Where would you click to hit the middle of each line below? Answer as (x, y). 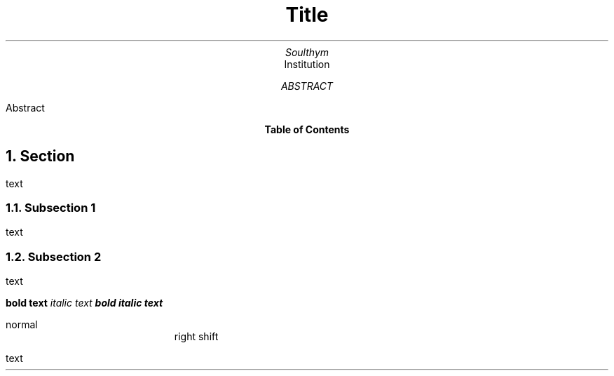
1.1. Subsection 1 (51, 207)
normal (22, 325)
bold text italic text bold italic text (84, 303)
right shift (196, 337)
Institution (307, 64)
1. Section (40, 156)
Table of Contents (307, 129)
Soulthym (307, 52)
